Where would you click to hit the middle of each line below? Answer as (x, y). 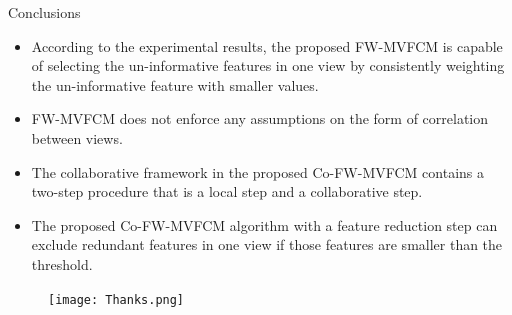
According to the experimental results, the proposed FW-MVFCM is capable (267, 45)
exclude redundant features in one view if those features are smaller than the (267, 244)
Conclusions (44, 12)
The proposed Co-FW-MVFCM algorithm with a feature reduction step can (264, 224)
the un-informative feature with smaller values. (175, 84)
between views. (77, 137)
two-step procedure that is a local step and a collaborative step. (227, 191)
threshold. (62, 263)
